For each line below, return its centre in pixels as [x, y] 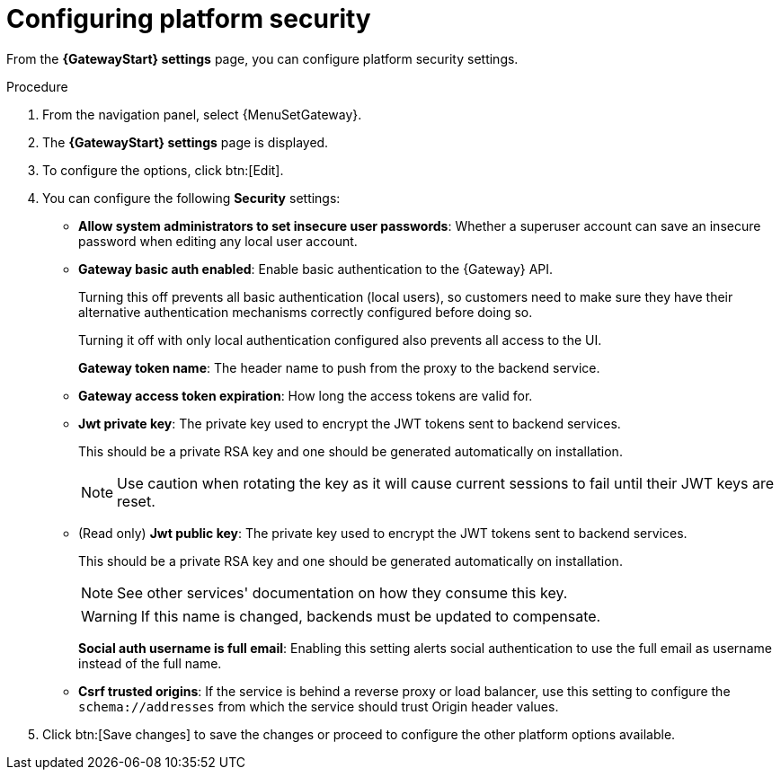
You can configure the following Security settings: [191, 198]
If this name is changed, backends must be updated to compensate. [371, 616]
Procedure [37, 86]
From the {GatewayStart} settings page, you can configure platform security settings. [262, 58]
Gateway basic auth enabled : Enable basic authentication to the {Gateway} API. [316, 269]
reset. [136, 501]
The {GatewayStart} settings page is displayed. [186, 142]
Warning [109, 616]
